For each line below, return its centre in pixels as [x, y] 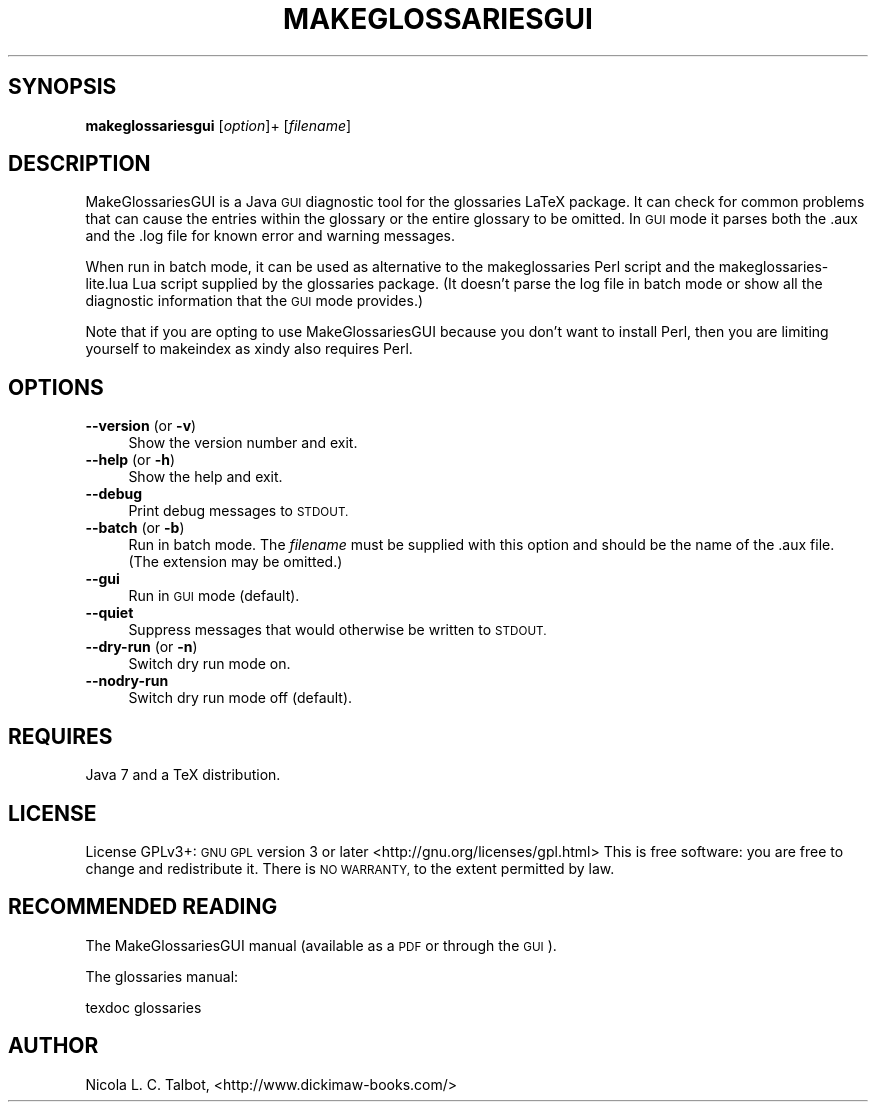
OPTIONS [56, 387]
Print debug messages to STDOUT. [238, 511]
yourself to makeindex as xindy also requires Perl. [249, 349]
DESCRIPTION [79, 164]
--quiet [109, 613]
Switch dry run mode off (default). [240, 698]
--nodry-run [127, 681]
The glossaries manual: [162, 976]
